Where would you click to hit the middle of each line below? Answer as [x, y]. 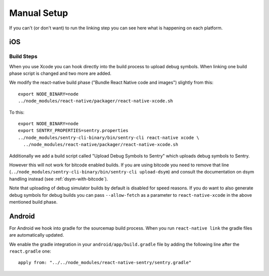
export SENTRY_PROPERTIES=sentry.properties [73, 131]
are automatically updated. [37, 235]
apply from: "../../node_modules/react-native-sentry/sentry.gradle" [105, 263]
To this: [17, 112]
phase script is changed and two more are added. [60, 73]
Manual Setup [39, 13]
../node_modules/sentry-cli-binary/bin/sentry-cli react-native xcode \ [109, 138]
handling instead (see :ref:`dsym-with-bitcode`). [59, 179]
